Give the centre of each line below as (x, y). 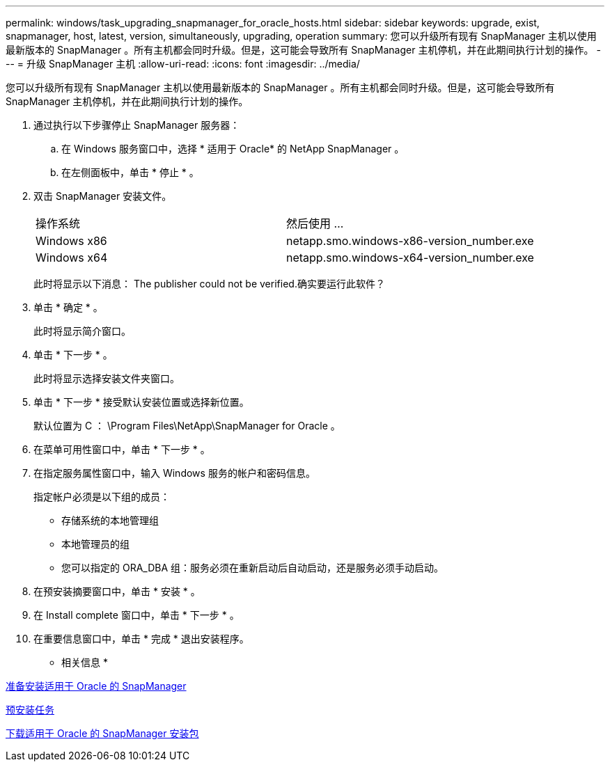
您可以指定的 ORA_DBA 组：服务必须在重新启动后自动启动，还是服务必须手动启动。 (253, 568)
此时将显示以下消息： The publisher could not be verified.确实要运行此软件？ (209, 284)
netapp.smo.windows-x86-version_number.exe (410, 241)
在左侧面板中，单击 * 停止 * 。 (130, 172)
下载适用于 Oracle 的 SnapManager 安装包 (102, 733)
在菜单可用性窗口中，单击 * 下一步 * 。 (122, 449)
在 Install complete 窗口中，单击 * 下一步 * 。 (136, 615)
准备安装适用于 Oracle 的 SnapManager (96, 686)
